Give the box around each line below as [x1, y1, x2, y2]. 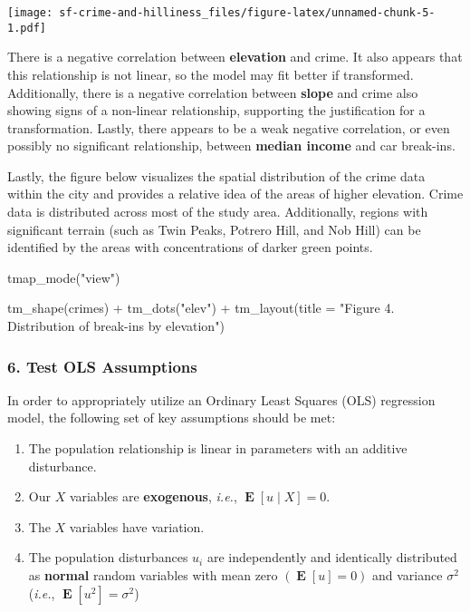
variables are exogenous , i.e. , [69, 487, 237, 506]
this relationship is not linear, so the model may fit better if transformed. [7, 64, 414, 83]
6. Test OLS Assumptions [7, 355, 197, 377]
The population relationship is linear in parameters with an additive [28, 439, 408, 458]
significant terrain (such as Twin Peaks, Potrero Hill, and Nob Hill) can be [7, 219, 421, 238]
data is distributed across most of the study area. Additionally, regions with [7, 202, 428, 221]
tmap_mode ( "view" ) [7, 267, 120, 287]
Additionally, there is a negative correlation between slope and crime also [7, 83, 418, 102]
